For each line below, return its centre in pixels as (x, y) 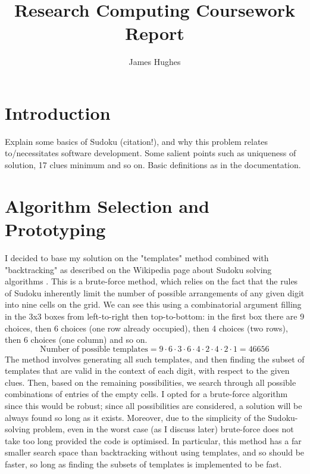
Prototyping (55, 229)
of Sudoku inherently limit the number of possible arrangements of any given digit (155, 292)
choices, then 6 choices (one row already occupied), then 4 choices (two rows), (146, 328)
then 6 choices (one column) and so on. (76, 340)
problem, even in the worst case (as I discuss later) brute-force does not (163, 429)
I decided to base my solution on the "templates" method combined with (137, 257)
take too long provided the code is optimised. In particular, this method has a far (153, 440)
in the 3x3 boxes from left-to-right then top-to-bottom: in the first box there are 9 (155, 316)
